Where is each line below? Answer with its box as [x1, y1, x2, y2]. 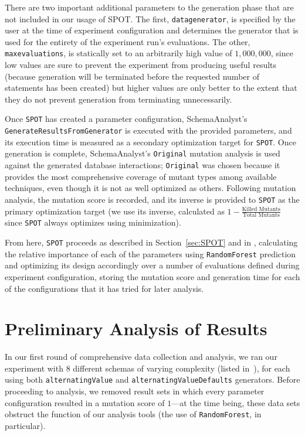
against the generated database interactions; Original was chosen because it [5, 159, 280, 171]
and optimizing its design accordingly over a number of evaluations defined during [5, 259, 300, 271]
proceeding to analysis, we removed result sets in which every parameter [5, 385, 265, 397]
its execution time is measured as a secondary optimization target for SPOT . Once [5, 135, 296, 148]
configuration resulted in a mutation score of [5, 396, 165, 408]
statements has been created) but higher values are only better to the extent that [5, 81, 297, 94]
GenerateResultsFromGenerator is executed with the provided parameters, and [5, 124, 292, 137]
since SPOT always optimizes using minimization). [5, 216, 181, 229]
